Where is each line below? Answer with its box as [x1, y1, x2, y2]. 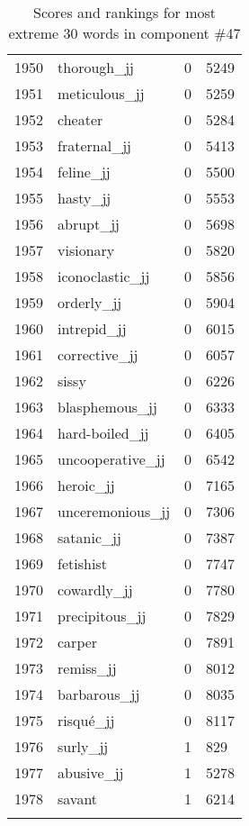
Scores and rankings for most [33, 2, 217, 23]
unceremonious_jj [58, 501, 171, 522]
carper [58, 631, 98, 652]
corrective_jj [58, 344, 138, 365]
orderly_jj [58, 292, 122, 313]
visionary [58, 240, 115, 260]
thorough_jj [58, 57, 134, 77]
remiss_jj [58, 658, 117, 678]
